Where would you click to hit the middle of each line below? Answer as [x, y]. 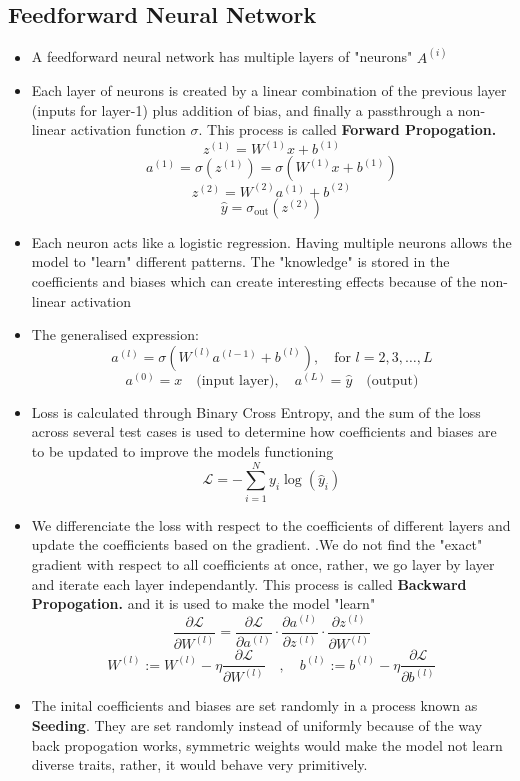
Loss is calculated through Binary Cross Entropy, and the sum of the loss [256, 411]
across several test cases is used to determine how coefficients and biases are [264, 431]
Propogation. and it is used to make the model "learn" [203, 603]
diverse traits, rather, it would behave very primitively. [199, 764]
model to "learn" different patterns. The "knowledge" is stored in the [240, 261]
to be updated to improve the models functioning [182, 451]
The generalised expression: [115, 334]
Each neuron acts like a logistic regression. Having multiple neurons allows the [271, 241]
